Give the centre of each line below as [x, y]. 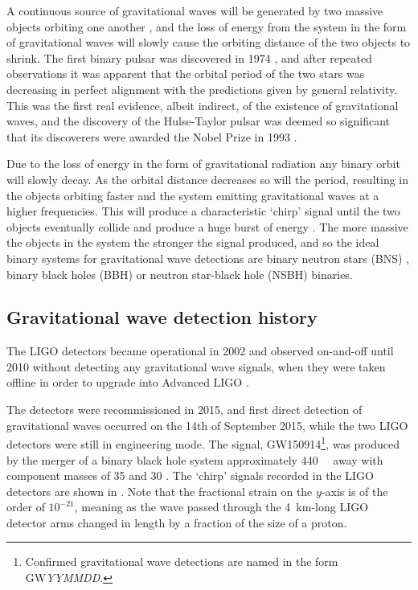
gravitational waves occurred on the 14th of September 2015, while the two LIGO [207, 425]
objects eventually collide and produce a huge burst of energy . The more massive [207, 226]
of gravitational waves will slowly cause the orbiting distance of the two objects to [209, 42]
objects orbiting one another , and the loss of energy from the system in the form [207, 26]
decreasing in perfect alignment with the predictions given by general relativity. [202, 89]
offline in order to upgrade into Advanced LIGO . [128, 382]
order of [26, 507]
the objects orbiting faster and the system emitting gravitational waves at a [193, 195]
